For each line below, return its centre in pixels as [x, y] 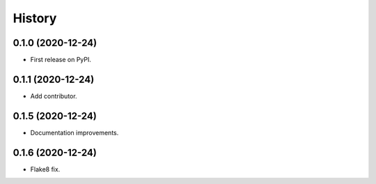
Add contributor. [54, 96]
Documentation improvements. [75, 132]
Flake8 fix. [45, 169]
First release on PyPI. [61, 60]
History [35, 18]
